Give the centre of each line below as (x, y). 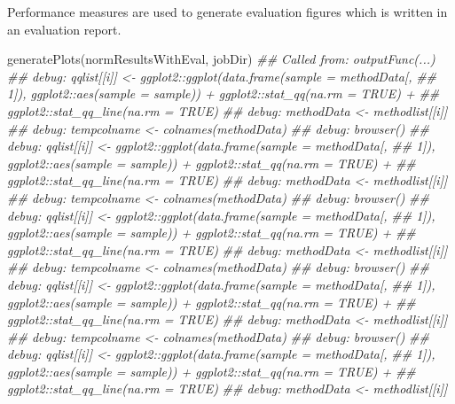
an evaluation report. (64, 29)
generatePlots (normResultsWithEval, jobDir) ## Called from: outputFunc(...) (221, 59)
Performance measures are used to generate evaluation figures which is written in (227, 12)
